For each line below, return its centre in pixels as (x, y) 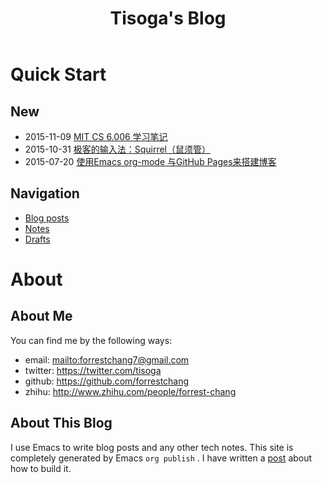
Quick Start (58, 74)
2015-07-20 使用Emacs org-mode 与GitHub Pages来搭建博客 (150, 161)
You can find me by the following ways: (91, 340)
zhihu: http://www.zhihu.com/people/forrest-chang (130, 391)
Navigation (45, 193)
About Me (41, 316)
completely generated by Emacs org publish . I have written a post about (161, 458)
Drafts (37, 239)
